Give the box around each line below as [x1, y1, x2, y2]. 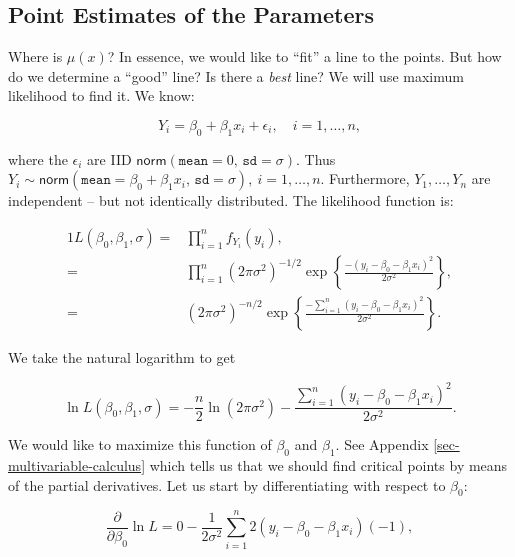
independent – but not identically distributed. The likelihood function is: [8, 190, 454, 211]
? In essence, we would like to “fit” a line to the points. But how [107, 46, 502, 67]
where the [8, 148, 68, 169]
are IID [87, 148, 132, 169]
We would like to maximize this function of [8, 434, 272, 455]
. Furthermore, [320, 168, 410, 189]
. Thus [296, 148, 336, 169]
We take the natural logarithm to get [8, 347, 236, 368]
